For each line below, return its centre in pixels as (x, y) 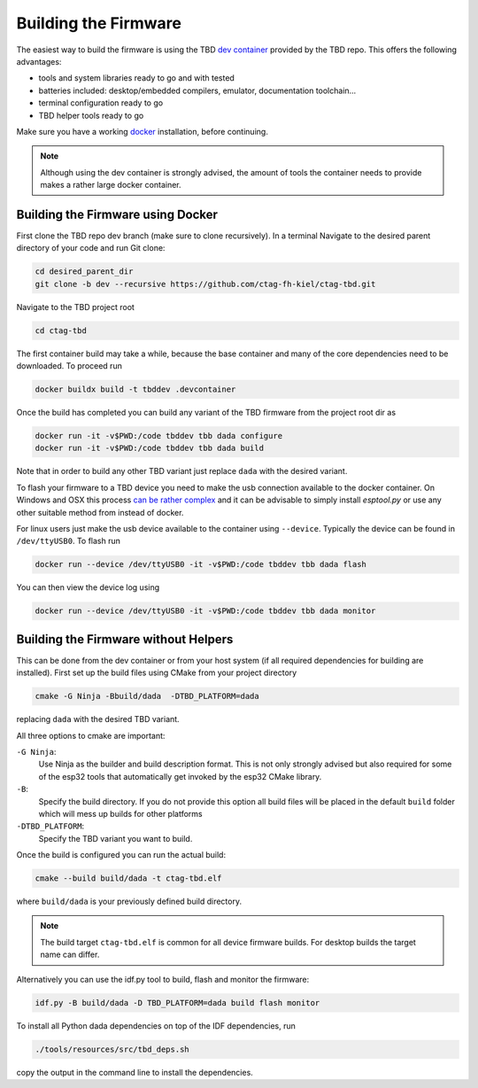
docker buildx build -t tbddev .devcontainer (135, 389)
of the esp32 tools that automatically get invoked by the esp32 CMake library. (180, 776)
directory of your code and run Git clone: (91, 248)
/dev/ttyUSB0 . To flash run (69, 541)
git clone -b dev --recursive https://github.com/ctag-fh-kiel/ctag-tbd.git (205, 284)
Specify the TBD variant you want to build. (116, 838)
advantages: (39, 61)
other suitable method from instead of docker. (100, 512)
